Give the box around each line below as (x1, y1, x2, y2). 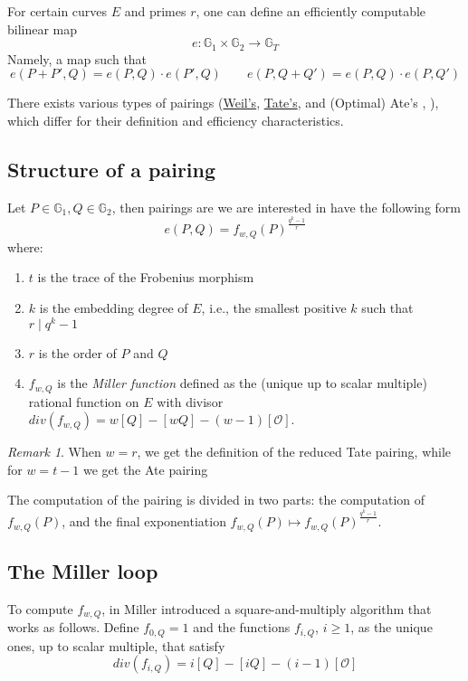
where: (7, 237, 43, 256)
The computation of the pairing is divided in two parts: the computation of (7, 490, 425, 509)
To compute (7, 599, 73, 618)
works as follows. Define (7, 618, 139, 637)
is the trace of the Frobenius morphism (37, 268, 254, 287)
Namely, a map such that (7, 49, 148, 68)
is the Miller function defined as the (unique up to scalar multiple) (57, 374, 427, 393)
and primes (124, 2, 186, 20)
